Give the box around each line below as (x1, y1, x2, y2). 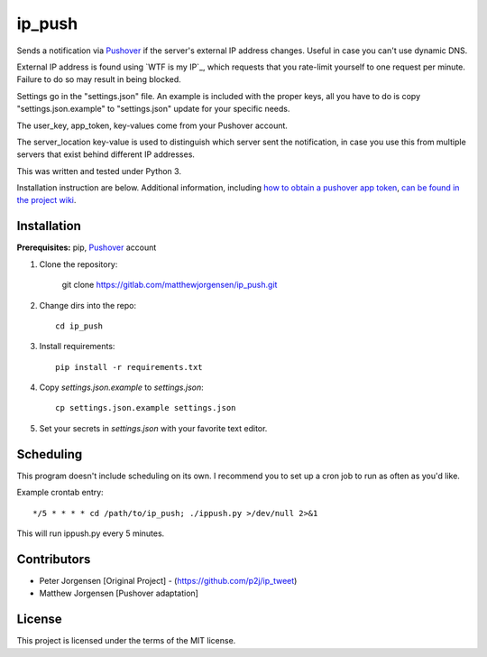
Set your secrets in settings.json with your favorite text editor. (39, 422, 268, 433)
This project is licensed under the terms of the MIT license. (16, 635, 236, 646)
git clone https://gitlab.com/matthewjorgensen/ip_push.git (61, 280, 278, 291)
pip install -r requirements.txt (55, 362, 203, 372)
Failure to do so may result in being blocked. (16, 74, 182, 85)
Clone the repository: (39, 258, 118, 270)
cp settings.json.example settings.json (55, 403, 236, 413)
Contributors (16, 551, 91, 567)
